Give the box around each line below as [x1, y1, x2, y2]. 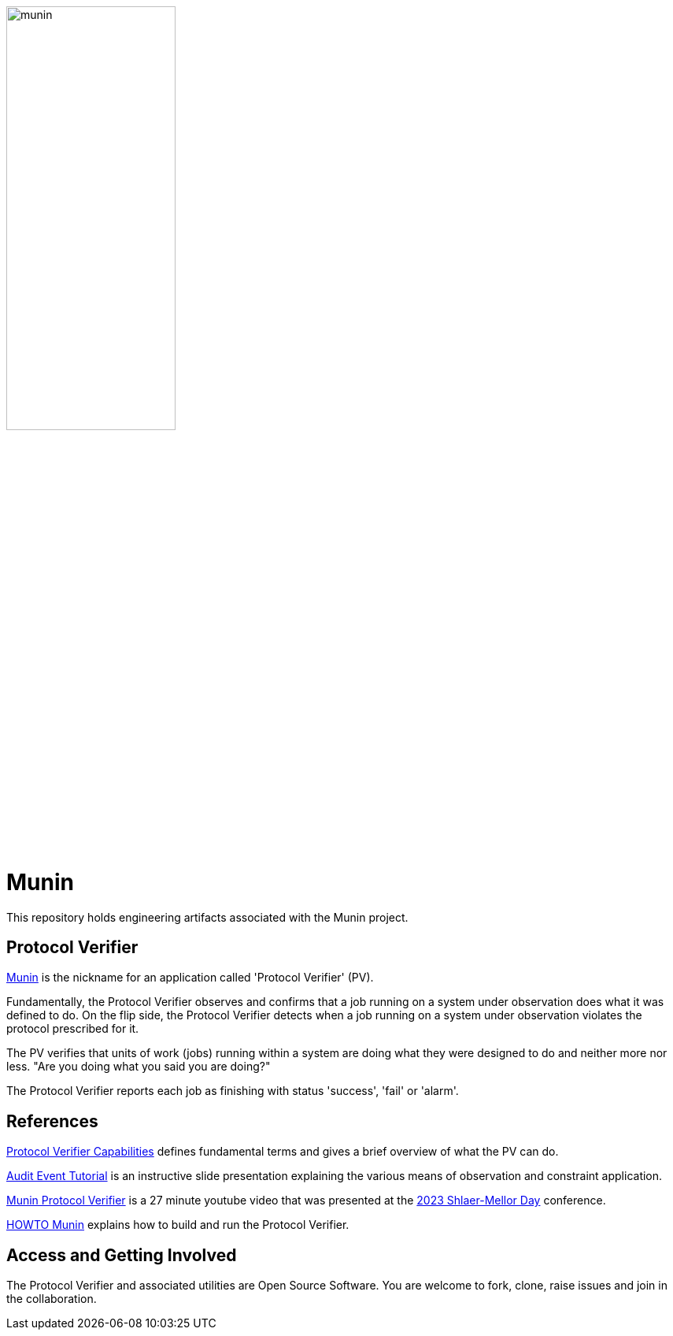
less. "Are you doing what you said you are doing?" [6, 1060, 271, 1074]
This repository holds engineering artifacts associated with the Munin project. [6, 910, 409, 924]
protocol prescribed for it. [6, 1022, 139, 1036]
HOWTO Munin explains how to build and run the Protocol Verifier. [6, 1218, 349, 1232]
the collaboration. [6, 1292, 97, 1306]
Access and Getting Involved [6, 1245, 237, 1265]
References [6, 1111, 98, 1131]
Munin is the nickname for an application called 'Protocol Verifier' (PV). [6, 970, 374, 985]
